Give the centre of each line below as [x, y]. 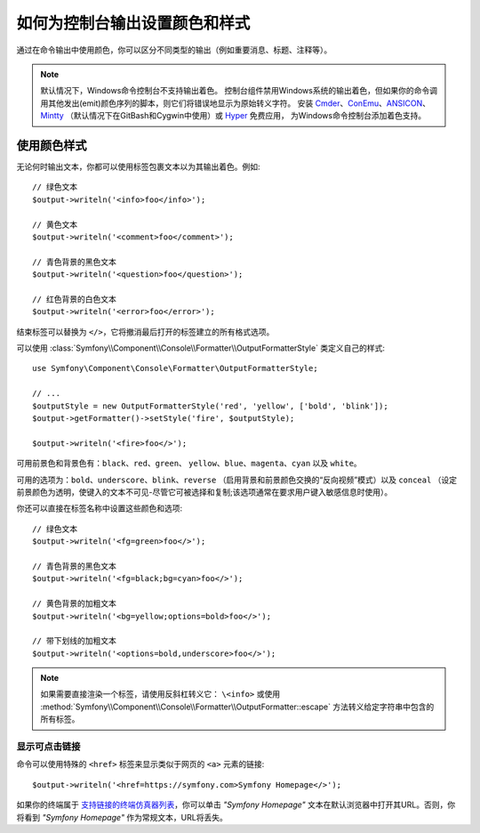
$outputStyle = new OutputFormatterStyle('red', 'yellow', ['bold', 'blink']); [210, 406]
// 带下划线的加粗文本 [75, 641]
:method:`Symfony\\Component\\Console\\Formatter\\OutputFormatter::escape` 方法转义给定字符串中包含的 [237, 707]
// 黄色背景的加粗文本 [75, 604]
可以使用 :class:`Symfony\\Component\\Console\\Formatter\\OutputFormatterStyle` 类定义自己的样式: [201, 348]
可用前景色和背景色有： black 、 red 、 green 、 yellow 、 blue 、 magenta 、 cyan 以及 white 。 [189, 464]
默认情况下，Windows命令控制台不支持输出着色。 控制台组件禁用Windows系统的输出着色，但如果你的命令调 [239, 91]
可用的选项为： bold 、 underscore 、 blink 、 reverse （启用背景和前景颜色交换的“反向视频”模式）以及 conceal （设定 [237, 480]
